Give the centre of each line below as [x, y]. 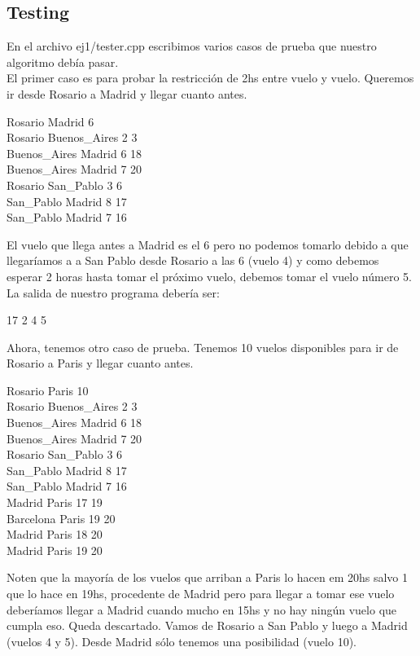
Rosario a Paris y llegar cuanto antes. [100, 363]
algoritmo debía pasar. [63, 62]
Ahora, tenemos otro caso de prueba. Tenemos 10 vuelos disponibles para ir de [203, 347]
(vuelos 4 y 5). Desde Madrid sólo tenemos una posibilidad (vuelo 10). [182, 641]
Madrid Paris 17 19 [55, 502]
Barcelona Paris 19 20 [61, 518]
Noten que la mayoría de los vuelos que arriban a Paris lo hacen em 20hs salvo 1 [208, 577]
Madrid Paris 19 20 [55, 550]
